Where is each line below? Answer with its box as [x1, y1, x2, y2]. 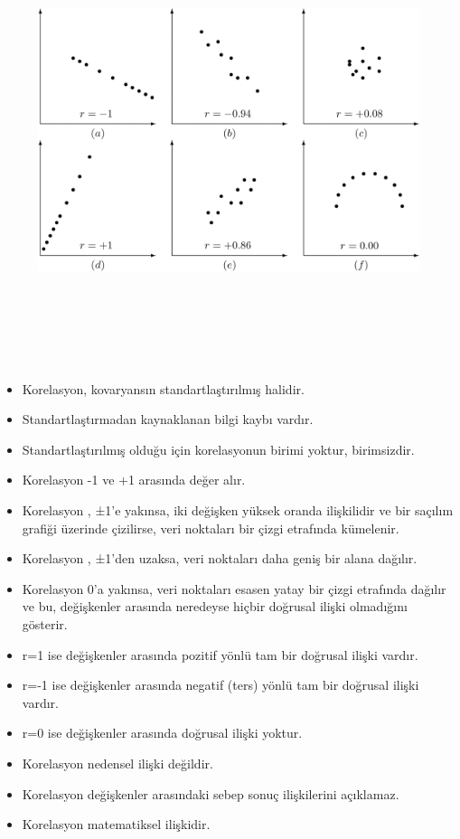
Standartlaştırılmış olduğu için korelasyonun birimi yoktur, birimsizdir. [22, 439, 415, 458]
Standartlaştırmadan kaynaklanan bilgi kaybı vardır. [22, 410, 314, 429]
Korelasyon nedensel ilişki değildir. [22, 753, 213, 772]
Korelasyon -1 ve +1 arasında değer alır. [22, 470, 246, 489]
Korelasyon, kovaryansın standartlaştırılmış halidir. [22, 379, 305, 398]
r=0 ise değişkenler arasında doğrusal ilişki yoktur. [22, 723, 303, 742]
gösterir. [22, 614, 68, 633]
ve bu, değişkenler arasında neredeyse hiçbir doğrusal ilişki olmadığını [22, 597, 408, 616]
